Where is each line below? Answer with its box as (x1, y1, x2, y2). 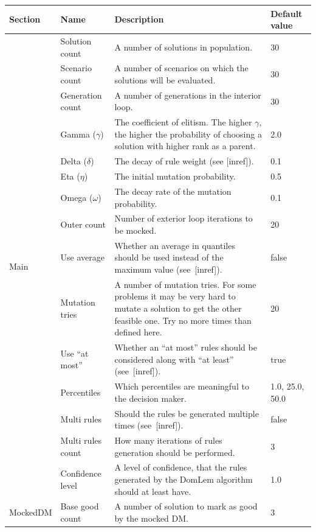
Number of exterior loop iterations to (114, 212, 253, 225)
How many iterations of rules (114, 434, 222, 446)
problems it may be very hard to (114, 290, 236, 303)
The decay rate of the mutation (114, 184, 232, 197)
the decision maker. (114, 391, 187, 404)
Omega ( (60, 191, 93, 203)
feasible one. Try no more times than (114, 313, 252, 326)
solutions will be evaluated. (114, 73, 216, 86)
